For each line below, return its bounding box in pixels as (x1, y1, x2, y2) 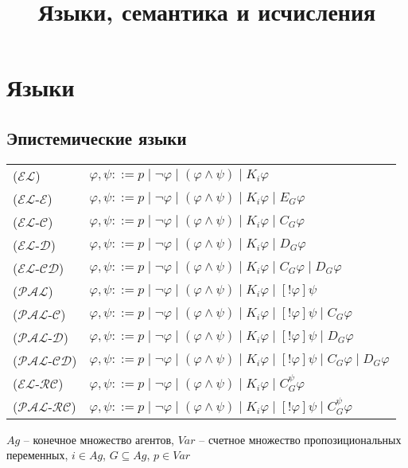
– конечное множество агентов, (23, 431, 175, 447)
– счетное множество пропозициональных (199, 431, 402, 447)
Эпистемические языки (6, 125, 187, 150)
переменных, (6, 447, 68, 463)
